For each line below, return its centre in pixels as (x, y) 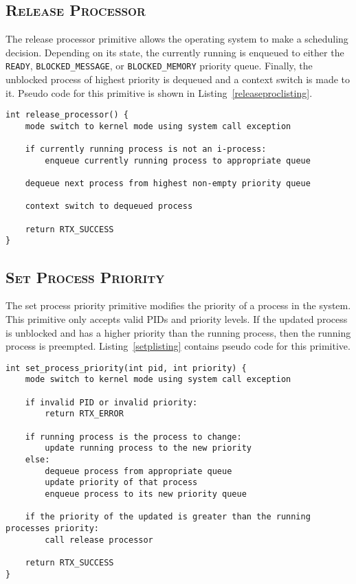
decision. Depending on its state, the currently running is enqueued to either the (175, 52)
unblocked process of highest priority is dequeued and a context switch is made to (178, 79)
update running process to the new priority (148, 448)
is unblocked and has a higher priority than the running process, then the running (178, 332)
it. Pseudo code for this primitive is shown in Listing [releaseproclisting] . (159, 92)
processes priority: (53, 528)
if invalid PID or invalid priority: (111, 402)
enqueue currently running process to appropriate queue (178, 160)
